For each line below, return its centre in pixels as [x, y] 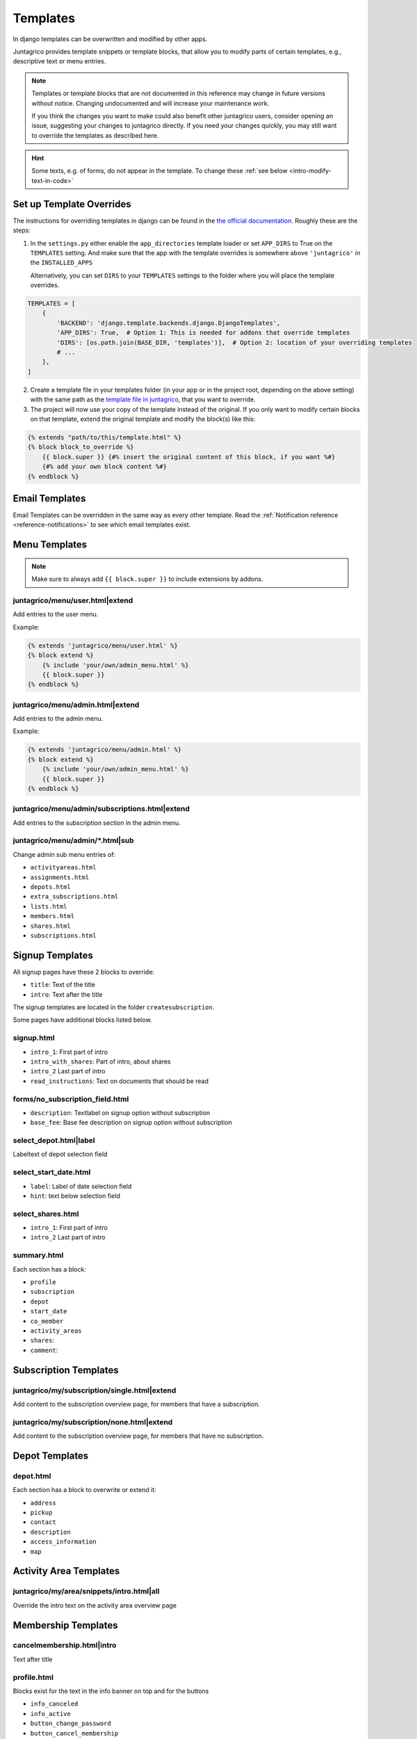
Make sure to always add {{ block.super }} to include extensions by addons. [147, 579]
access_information [63, 1542]
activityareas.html [63, 867]
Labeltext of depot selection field [60, 1154]
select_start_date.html [52, 1172]
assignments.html [60, 877]
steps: [22, 230]
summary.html [38, 1256]
